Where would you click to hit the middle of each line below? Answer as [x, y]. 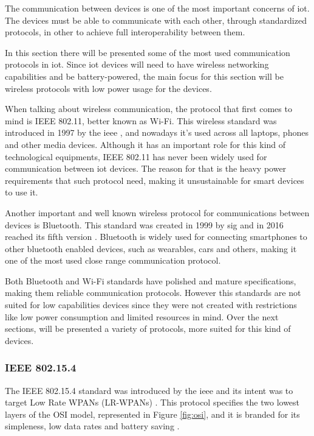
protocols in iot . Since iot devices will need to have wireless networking [137, 64]
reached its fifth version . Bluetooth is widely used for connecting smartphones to [156, 237]
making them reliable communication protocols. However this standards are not [153, 293]
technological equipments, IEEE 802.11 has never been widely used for [136, 156]
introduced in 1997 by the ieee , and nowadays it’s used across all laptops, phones [157, 132]
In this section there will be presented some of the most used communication [148, 52]
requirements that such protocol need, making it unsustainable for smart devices [155, 180]
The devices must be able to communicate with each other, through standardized [156, 20]
